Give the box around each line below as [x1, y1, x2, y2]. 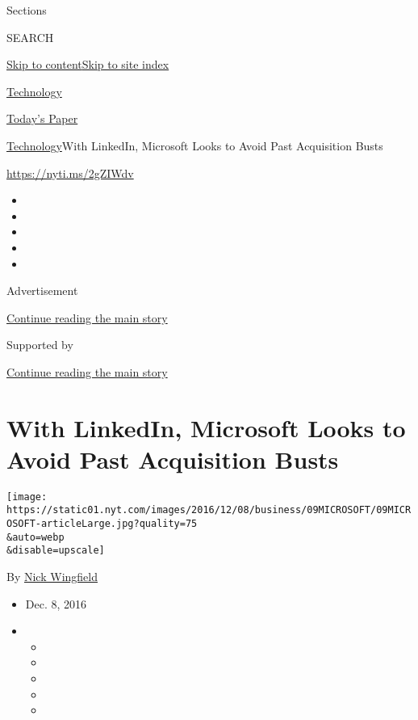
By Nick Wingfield [6, 568, 98, 585]
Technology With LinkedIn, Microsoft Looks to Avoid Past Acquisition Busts [6, 137, 383, 154]
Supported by [6, 336, 73, 353]
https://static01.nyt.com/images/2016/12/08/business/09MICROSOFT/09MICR [6, 504, 412, 516]
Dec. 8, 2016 [25, 595, 87, 612]
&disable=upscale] [6, 545, 105, 557]
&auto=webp [6, 531, 65, 543]
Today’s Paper [6, 110, 78, 127]
